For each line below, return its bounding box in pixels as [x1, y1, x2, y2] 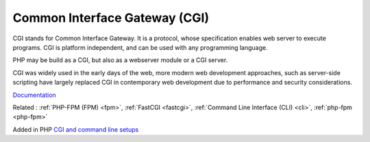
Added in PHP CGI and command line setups [12, 125, 139, 133]
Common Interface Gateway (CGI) [12, 10, 210, 25]
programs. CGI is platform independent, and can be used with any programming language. [12, 43, 269, 51]
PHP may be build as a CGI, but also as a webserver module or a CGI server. [12, 56, 228, 64]
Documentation [12, 91, 56, 99]
